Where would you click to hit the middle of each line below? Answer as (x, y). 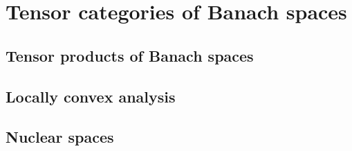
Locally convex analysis (91, 96)
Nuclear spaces (60, 137)
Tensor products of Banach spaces (130, 55)
